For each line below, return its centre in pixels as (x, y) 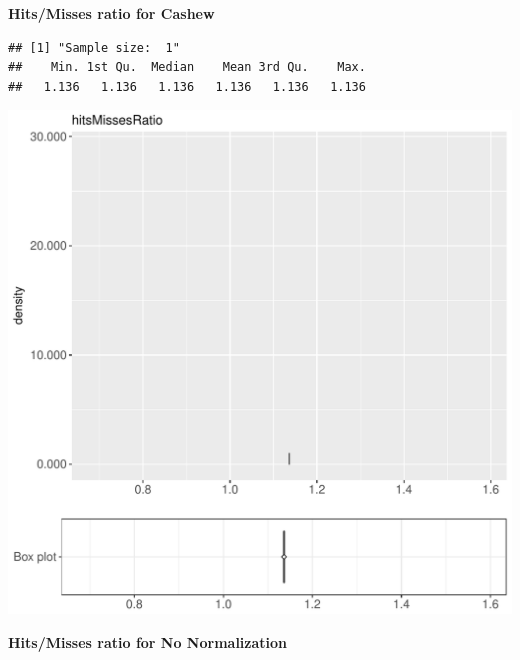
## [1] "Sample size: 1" (94, 47)
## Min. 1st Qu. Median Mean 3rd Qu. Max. (187, 67)
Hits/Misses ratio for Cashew (111, 13)
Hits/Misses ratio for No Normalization (148, 641)
